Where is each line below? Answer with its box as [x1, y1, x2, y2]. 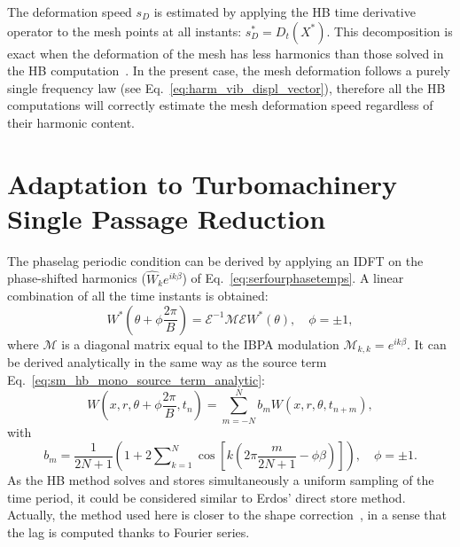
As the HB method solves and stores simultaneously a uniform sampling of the [7, 471, 434, 489]
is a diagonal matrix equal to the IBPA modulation [61, 334, 339, 353]
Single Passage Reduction [7, 199, 326, 236]
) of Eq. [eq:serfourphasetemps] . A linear [182, 269, 404, 287]
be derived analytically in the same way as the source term [7, 353, 327, 371]
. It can [407, 334, 447, 353]
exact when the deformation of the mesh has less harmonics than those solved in [7, 43, 444, 62]
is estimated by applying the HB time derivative [153, 3, 416, 20]
